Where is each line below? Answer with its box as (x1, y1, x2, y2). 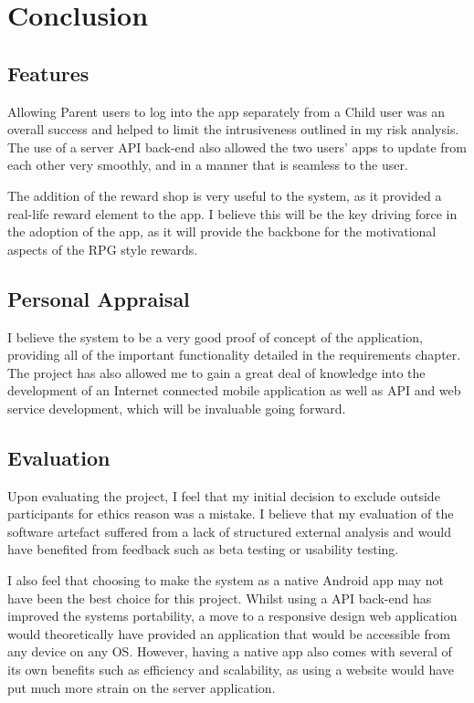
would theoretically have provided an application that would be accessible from (7, 624, 450, 643)
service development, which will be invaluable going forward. (7, 398, 346, 417)
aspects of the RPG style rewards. (7, 239, 198, 258)
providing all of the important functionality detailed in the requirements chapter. (7, 345, 461, 364)
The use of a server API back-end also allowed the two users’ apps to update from (7, 137, 467, 156)
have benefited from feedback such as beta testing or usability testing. (7, 540, 399, 559)
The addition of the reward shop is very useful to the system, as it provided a (7, 185, 442, 205)
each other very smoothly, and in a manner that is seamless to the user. (7, 155, 408, 174)
